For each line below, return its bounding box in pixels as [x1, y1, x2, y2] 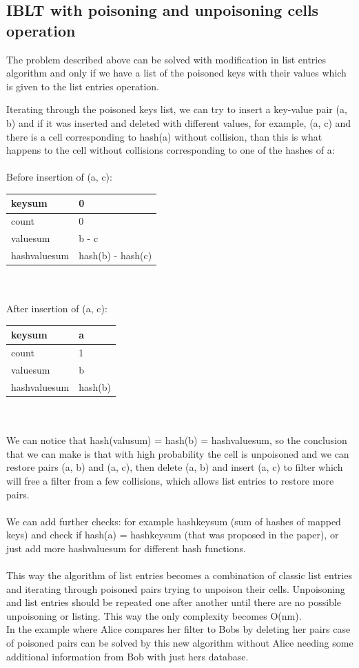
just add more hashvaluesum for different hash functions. [6, 540, 246, 555]
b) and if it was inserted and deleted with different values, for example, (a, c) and [6, 115, 351, 130]
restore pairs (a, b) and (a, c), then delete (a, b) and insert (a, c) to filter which [6, 460, 343, 474]
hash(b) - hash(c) [79, 247, 152, 262]
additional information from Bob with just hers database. [6, 649, 249, 663]
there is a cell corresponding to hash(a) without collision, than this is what [6, 129, 322, 143]
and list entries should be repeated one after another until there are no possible [6, 595, 341, 609]
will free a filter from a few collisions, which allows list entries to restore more [6, 473, 334, 487]
